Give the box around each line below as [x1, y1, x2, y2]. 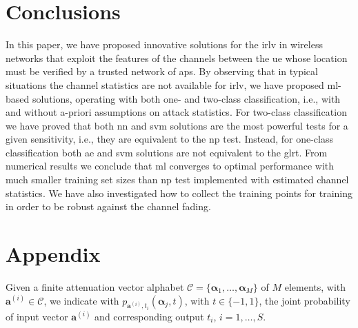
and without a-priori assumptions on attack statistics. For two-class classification [6, 105, 347, 119]
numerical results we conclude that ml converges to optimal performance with [6, 158, 335, 173]
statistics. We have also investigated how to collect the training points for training [6, 185, 353, 200]
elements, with [284, 279, 346, 294]
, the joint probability [259, 293, 350, 307]
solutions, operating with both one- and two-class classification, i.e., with [32, 91, 341, 105]
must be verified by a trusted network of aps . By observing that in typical [6, 64, 318, 79]
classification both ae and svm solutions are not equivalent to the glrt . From [6, 145, 328, 159]
